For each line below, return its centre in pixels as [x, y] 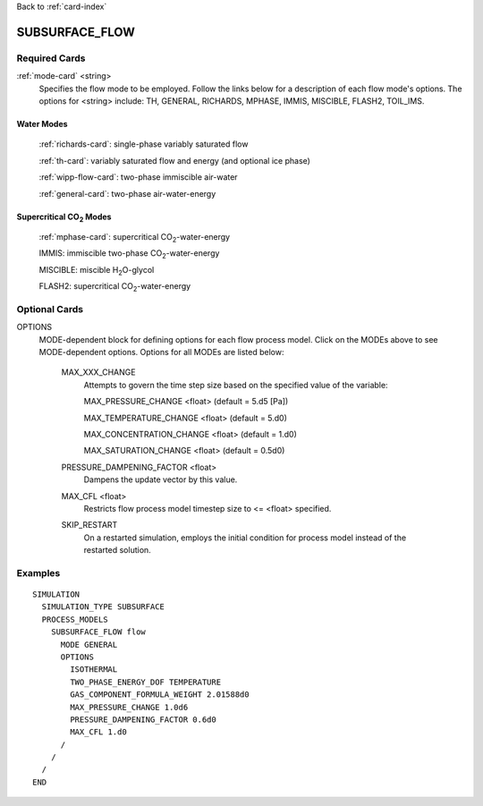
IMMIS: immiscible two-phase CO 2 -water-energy [129, 255]
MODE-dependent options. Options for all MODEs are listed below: [161, 352]
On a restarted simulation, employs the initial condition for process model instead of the [245, 538]
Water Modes [42, 123]
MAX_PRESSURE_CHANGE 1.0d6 [129, 707]
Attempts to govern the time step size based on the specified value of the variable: [236, 385]
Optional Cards [50, 309]
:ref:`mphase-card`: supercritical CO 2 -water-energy [135, 238]
